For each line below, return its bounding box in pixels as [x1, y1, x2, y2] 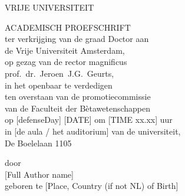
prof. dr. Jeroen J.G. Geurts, [5, 67, 114, 79]
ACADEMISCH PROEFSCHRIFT [5, 21, 131, 33]
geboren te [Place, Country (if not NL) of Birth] [5, 179, 179, 192]
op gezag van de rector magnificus [5, 55, 127, 68]
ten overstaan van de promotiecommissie [5, 90, 151, 103]
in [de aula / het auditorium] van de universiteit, [5, 125, 181, 137]
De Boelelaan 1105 [5, 136, 72, 149]
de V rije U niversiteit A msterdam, [5, 44, 125, 56]
